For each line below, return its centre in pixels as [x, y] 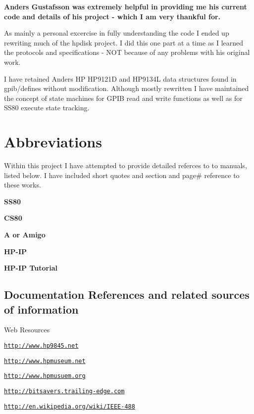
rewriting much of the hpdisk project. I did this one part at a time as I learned [124, 42]
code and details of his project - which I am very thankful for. [112, 16]
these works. [23, 185]
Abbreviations [53, 142]
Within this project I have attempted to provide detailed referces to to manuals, [126, 165]
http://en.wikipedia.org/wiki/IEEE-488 [70, 406]
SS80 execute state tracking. [47, 108]
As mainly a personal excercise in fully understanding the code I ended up [117, 33]
